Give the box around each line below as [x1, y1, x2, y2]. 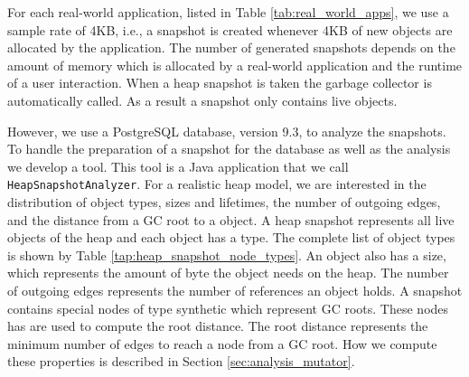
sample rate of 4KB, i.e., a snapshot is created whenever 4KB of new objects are [7, 20, 453, 39]
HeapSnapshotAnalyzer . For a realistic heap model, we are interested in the [7, 174, 427, 193]
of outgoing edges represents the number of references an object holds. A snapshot [7, 280, 463, 299]
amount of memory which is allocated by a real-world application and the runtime [7, 55, 463, 74]
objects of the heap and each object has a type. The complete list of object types [7, 228, 455, 247]
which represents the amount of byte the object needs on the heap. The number [7, 263, 449, 282]
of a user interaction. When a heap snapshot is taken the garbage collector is [7, 73, 432, 92]
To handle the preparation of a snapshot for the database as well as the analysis [7, 139, 451, 158]
